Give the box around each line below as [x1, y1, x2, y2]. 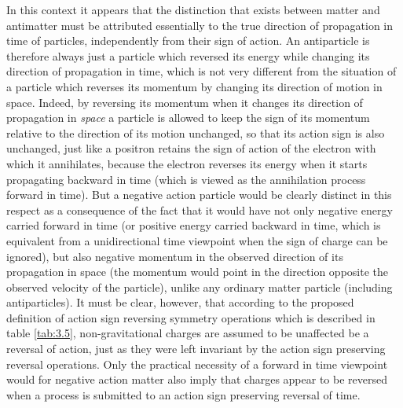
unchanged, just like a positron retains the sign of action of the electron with [6, 140, 376, 156]
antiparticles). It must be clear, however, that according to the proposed [6, 294, 354, 311]
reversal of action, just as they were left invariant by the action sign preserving [6, 340, 386, 357]
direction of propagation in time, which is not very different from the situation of [6, 63, 397, 79]
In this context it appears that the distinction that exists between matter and [6, 2, 380, 17]
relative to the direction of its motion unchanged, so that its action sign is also [6, 124, 385, 141]
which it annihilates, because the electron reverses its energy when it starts [6, 155, 368, 171]
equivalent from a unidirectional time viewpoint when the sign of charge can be [6, 232, 388, 248]
